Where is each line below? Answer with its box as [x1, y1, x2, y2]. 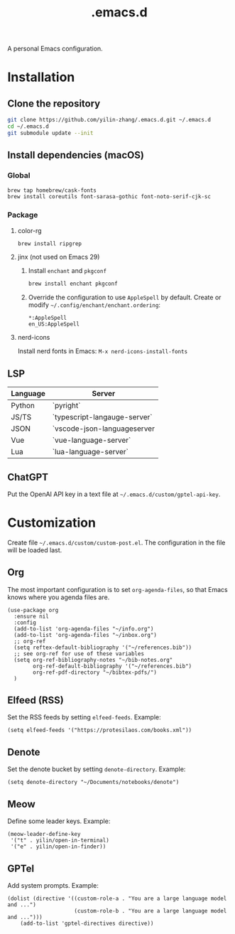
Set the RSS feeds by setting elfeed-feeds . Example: [7, 713, 161, 721]
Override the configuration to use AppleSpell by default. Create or [28, 293, 222, 302]
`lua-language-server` [52, 447, 129, 457]
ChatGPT [7, 471, 48, 483]
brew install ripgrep [17, 240, 82, 247]
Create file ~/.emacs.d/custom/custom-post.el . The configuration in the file [7, 538, 226, 547]
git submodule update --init [7, 129, 94, 136]
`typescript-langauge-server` [52, 412, 153, 422]
